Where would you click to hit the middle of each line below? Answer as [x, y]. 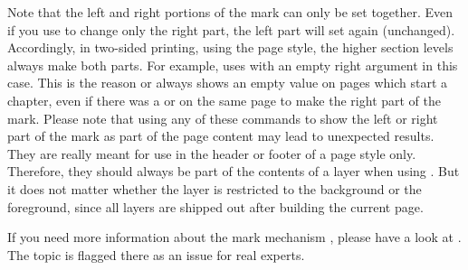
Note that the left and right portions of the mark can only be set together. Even [230, 12]
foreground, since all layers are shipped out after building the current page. [215, 206]
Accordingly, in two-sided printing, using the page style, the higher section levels [230, 47]
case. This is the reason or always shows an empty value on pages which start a [228, 83]
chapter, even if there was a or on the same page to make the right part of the [224, 100]
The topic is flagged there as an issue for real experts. [156, 254]
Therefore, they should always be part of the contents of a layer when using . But [234, 171]
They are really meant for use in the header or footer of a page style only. [212, 153]
